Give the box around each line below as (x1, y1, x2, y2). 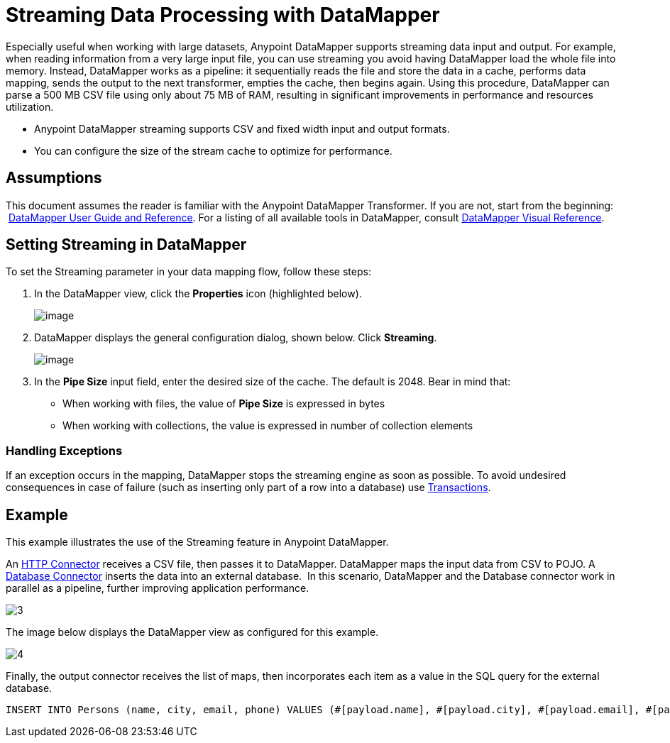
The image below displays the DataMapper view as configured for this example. (6, 626, 379, 639)
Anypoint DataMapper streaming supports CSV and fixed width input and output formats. (34, 122, 450, 135)
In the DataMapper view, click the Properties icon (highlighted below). (34, 287, 362, 300)
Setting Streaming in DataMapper (6, 236, 247, 254)
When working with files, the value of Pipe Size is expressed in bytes (62, 397, 385, 410)
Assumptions (6, 169, 102, 187)
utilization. (6, 100, 54, 113)
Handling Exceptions (6, 443, 123, 458)
